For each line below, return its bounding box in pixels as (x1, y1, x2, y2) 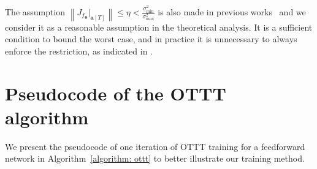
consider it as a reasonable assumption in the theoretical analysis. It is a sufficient (5, 20, 313, 33)
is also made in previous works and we (158, 5, 306, 18)
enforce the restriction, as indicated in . (5, 44, 153, 57)
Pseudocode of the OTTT (5, 80, 226, 105)
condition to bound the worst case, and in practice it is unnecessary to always (5, 32, 297, 45)
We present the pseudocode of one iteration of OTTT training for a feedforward (5, 140, 305, 152)
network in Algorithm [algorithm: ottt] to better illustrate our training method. (5, 152, 305, 165)
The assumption (5, 5, 66, 18)
